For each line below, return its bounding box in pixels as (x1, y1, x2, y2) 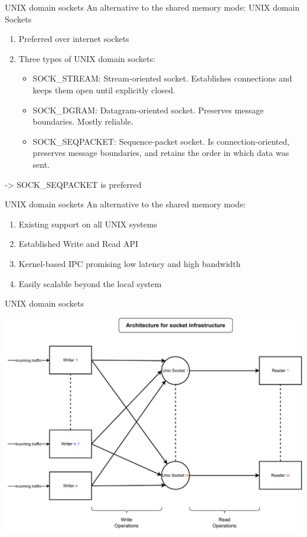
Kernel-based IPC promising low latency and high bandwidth (18, 257, 241, 269)
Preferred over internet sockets (18, 32, 129, 45)
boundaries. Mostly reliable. (32, 115, 133, 128)
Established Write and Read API (18, 237, 139, 250)
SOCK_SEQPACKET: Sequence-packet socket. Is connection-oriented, (32, 135, 290, 147)
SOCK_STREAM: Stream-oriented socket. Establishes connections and (32, 72, 292, 84)
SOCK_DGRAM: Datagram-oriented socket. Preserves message (32, 103, 264, 116)
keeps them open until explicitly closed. (32, 83, 175, 96)
